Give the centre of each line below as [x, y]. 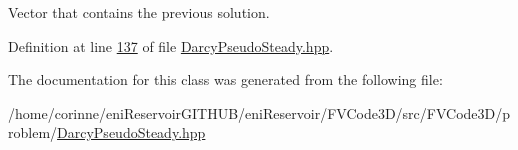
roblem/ [33, 132]
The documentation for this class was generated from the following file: [225, 79]
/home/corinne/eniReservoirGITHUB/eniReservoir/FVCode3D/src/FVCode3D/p [259, 112]
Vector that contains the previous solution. [139, 12]
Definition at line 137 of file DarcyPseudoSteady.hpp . [171, 45]
